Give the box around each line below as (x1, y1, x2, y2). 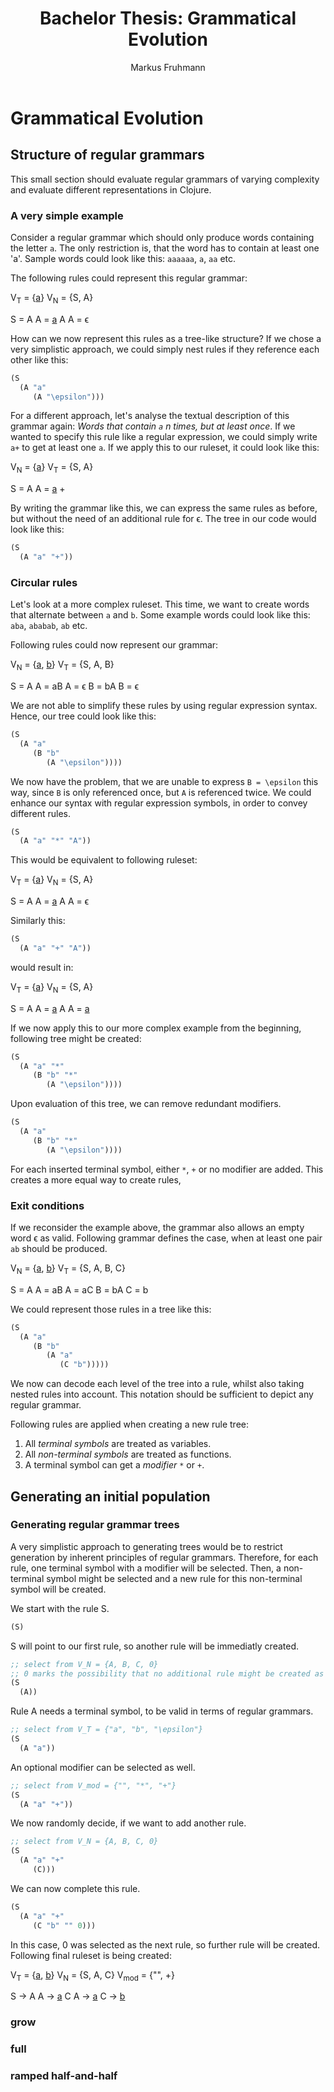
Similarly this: (10, 915, 66, 927)
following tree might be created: (10, 1032, 142, 1044)
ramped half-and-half (10, 2069, 118, 2083)
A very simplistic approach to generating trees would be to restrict (10, 1540, 283, 1552)
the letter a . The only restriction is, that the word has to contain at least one (10, 242, 320, 254)
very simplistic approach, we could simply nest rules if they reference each (10, 343, 320, 355)
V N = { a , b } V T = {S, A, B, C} (10, 1262, 126, 1276)
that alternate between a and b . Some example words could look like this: (10, 609, 311, 621)
